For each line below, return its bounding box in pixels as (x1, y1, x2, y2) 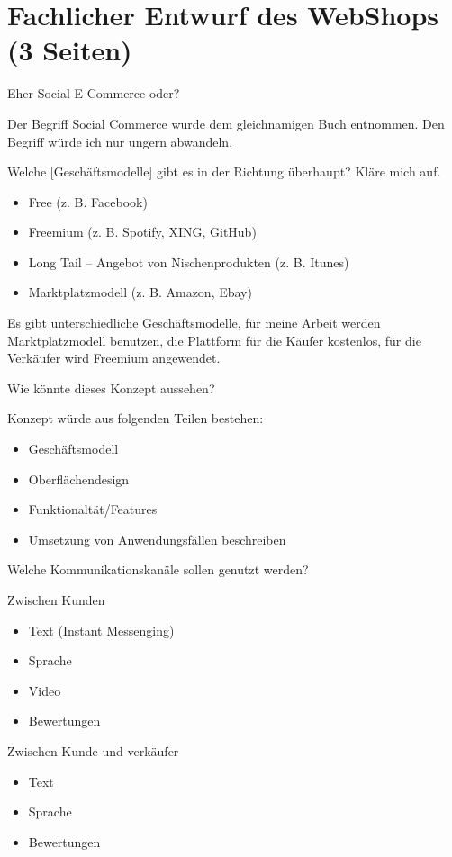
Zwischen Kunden (7, 591, 105, 609)
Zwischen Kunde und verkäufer (7, 741, 179, 760)
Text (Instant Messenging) (28, 620, 175, 639)
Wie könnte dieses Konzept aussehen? (7, 378, 215, 397)
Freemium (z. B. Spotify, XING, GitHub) (28, 222, 257, 241)
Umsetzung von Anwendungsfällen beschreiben (28, 529, 286, 548)
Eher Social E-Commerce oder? (7, 84, 180, 103)
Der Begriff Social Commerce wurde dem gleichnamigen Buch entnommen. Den (7, 113, 445, 132)
